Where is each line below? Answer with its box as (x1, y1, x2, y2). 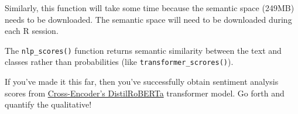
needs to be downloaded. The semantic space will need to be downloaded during (5, 13, 292, 25)
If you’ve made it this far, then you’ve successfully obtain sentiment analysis (5, 75, 279, 88)
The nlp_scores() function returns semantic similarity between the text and (5, 44, 282, 56)
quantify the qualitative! (5, 98, 92, 110)
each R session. (5, 25, 59, 37)
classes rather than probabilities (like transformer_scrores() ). (5, 56, 234, 68)
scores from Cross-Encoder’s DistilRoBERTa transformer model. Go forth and (5, 87, 285, 99)
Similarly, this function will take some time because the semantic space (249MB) (5, 2, 294, 13)
